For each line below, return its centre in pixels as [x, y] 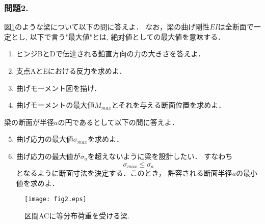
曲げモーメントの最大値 [55, 105]
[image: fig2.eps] [56, 199]
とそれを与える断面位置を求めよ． [169, 105]
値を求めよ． [37, 183]
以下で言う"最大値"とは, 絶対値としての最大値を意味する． [127, 36]
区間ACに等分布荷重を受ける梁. [77, 215]
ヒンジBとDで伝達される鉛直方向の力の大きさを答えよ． [111, 54]
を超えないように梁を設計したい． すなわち [160, 156]
